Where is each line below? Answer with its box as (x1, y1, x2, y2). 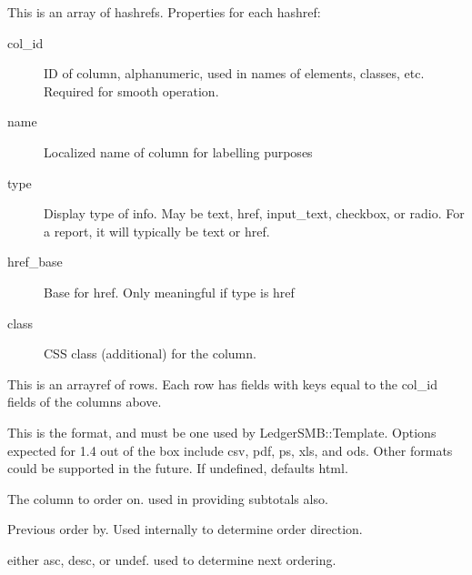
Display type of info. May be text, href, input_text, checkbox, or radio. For (44, 204, 465, 223)
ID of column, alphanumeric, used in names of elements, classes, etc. (44, 64, 425, 83)
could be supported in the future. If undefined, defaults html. (7, 459, 348, 478)
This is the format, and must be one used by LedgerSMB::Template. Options (7, 422, 437, 441)
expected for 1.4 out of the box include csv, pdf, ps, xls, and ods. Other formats (7, 440, 453, 459)
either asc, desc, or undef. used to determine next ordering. (7, 550, 336, 569)
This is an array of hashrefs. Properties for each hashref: (7, 3, 321, 21)
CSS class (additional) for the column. (44, 344, 256, 363)
